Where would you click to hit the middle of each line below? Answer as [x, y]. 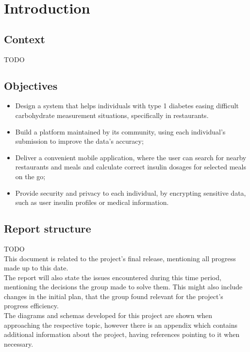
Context [25, 39]
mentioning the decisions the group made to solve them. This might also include [123, 287]
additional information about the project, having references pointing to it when [122, 334]
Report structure [48, 228]
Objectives [31, 85]
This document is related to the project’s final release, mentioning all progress [120, 258]
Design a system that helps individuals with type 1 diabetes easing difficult [127, 106]
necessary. [19, 344]
